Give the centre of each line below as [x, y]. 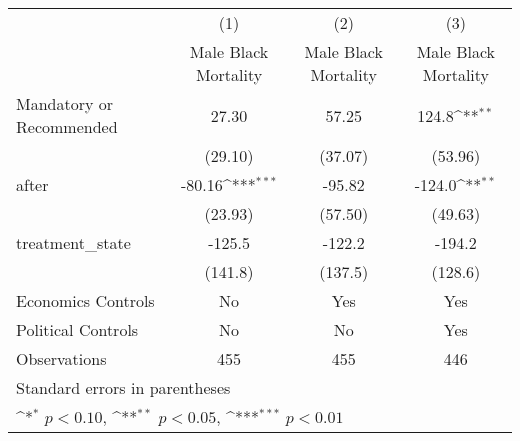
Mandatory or [65, 103]
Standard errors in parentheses [123, 387]
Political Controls [77, 329]
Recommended [67, 126]
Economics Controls [85, 300]
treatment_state [73, 242]
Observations [61, 358]
